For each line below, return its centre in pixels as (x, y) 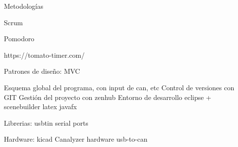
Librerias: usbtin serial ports (46, 122)
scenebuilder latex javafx (41, 106)
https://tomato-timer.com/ (44, 55)
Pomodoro (19, 39)
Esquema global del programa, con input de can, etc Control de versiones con (119, 87)
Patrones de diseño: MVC (42, 71)
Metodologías (24, 6)
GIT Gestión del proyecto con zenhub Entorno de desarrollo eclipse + (108, 97)
